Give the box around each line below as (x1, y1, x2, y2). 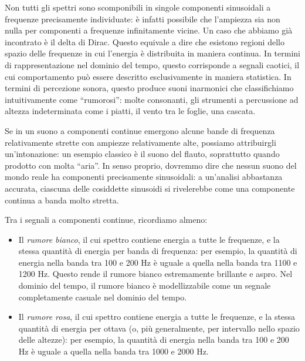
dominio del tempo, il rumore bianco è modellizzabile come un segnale (18, 279, 271, 292)
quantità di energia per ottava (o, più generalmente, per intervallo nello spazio (18, 322, 300, 334)
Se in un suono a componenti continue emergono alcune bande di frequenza (5, 124, 275, 136)
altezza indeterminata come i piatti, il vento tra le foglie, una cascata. (5, 105, 256, 117)
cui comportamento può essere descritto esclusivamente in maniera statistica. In (5, 70, 292, 82)
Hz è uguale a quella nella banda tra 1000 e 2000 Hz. (18, 345, 209, 357)
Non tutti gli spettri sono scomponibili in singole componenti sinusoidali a (5, 1, 271, 13)
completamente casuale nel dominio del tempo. (18, 290, 187, 303)
